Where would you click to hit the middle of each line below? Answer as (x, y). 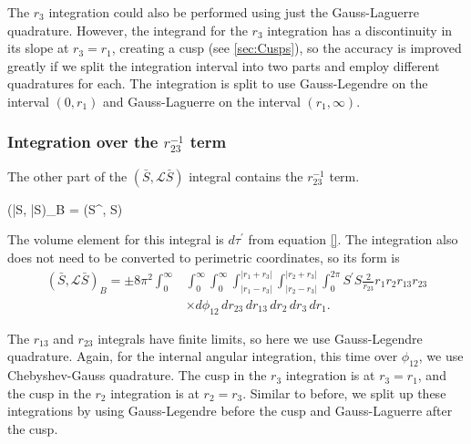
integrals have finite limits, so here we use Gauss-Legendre (260, 338)
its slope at (38, 48)
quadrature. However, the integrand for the (128, 30)
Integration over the (83, 142)
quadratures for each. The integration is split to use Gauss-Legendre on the (218, 83)
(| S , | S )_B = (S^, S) (65, 208)
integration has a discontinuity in (360, 30)
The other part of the (67, 176)
